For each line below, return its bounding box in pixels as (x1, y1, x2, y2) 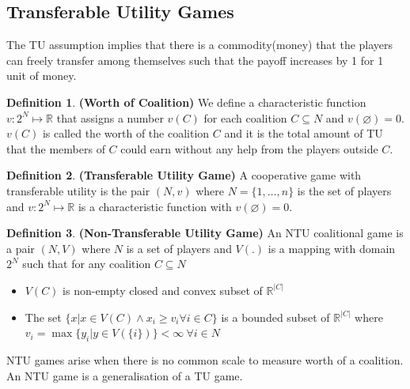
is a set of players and (126, 240, 232, 256)
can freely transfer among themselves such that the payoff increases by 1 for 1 (6, 51, 384, 68)
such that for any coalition (22, 255, 151, 272)
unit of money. (6, 67, 77, 84)
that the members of (6, 140, 105, 157)
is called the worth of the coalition (42, 125, 210, 142)
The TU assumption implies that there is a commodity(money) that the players (6, 36, 393, 53)
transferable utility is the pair (6, 182, 150, 198)
